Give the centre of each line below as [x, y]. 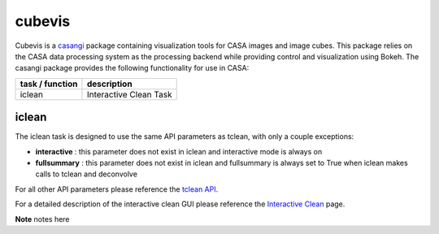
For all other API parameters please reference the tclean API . [117, 189]
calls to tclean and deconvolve [87, 174]
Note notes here [42, 219]
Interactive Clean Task [129, 94]
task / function [49, 84]
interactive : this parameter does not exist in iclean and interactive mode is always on [179, 151]
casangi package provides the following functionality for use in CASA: [132, 68]
